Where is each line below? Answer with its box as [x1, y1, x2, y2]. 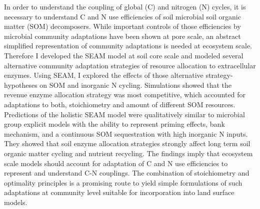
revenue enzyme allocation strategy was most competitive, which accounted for [4, 89, 245, 100]
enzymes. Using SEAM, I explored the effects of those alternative [4, 70, 203, 80]
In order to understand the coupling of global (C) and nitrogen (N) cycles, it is [4, 1, 246, 11]
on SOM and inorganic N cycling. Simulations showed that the [39, 79, 231, 90]
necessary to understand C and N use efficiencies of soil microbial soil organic [4, 11, 241, 21]
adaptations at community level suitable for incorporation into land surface [4, 187, 234, 198]
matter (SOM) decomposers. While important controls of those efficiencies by [4, 21, 241, 31]
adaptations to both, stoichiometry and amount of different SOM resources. [4, 99, 235, 109]
